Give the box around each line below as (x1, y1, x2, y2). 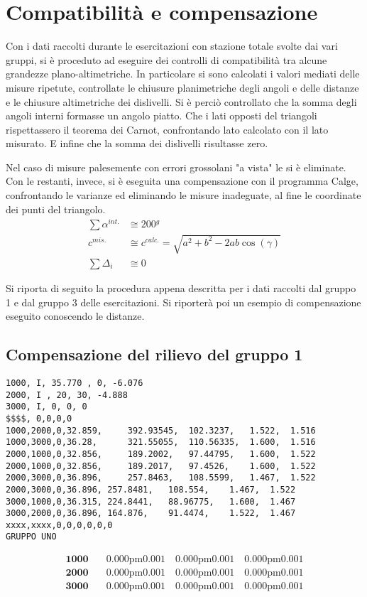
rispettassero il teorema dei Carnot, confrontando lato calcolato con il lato (6, 122, 329, 136)
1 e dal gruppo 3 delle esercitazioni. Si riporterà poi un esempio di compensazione (6, 294, 361, 309)
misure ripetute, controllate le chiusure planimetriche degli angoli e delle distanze (6, 80, 359, 95)
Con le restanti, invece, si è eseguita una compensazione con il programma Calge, (6, 173, 358, 188)
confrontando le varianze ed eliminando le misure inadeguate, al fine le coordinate (6, 188, 361, 203)
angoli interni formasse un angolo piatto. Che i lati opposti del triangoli (6, 108, 317, 123)
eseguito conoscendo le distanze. (6, 308, 145, 323)
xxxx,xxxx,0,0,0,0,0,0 (6, 520, 113, 530)
